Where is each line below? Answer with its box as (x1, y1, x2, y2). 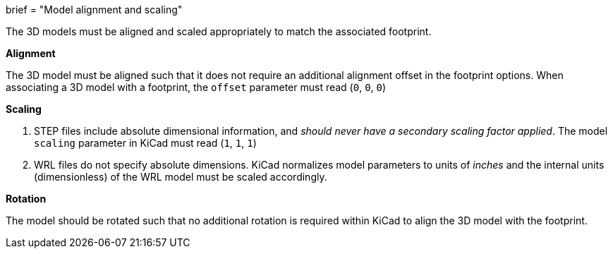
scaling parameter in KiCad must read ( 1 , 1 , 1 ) (34, 137, 257, 149)
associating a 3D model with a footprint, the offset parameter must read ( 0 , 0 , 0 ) (6, 81, 387, 93)
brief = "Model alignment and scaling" (6, 4, 183, 16)
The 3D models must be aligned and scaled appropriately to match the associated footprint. (6, 25, 432, 37)
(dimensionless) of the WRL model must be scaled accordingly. (34, 171, 327, 183)
